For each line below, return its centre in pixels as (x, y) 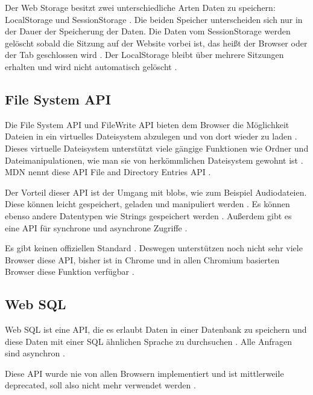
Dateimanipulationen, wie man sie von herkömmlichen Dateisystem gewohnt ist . (154, 160)
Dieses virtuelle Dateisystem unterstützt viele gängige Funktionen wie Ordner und (157, 148)
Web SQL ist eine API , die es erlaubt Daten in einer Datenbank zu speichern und (156, 329)
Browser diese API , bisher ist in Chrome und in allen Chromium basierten (142, 259)
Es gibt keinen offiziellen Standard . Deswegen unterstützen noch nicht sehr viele (154, 248)
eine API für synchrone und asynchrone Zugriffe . (96, 227)
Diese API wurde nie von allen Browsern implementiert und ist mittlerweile (144, 373)
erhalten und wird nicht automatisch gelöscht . (91, 66)
